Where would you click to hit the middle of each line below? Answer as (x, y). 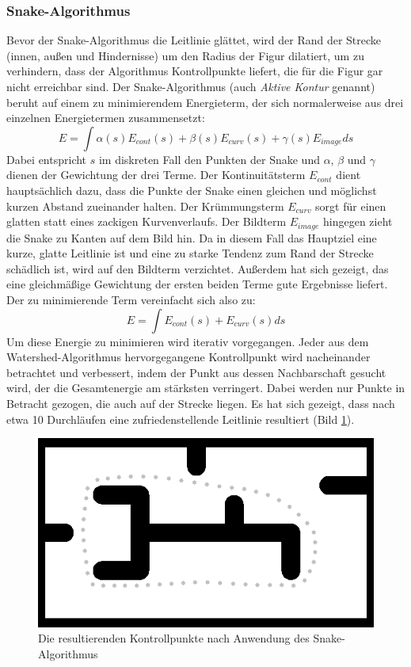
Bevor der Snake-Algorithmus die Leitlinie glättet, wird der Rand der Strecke (194, 40)
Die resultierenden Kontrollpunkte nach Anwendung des (174, 638)
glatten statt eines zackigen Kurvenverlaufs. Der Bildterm (147, 221)
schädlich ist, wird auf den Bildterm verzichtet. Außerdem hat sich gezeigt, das (198, 268)
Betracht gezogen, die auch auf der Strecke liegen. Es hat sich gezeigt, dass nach (201, 403)
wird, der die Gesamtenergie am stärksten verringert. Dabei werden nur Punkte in (206, 388)
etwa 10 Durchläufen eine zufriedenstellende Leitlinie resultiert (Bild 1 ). (181, 419)
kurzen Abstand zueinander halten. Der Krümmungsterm (145, 206)
